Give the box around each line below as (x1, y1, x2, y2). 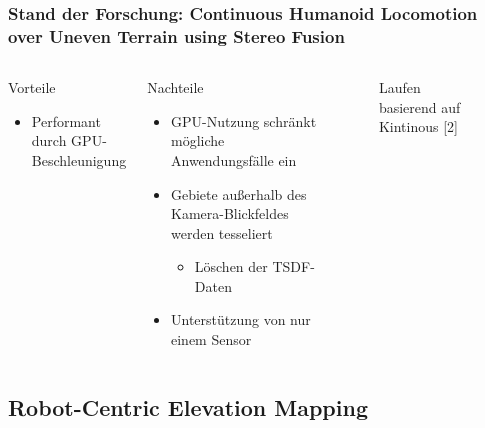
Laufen (378, 77, 421, 98)
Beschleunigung (31, 149, 127, 170)
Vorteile (8, 77, 56, 98)
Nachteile (147, 77, 204, 98)
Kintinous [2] (378, 116, 458, 137)
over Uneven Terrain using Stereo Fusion (8, 23, 345, 48)
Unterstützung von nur (170, 309, 311, 330)
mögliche (170, 130, 225, 151)
